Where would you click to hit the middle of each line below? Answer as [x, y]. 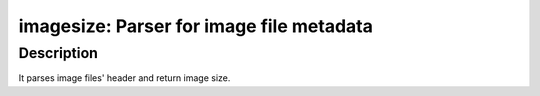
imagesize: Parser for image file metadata [196, 26]
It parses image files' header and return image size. [124, 78]
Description [58, 53]
